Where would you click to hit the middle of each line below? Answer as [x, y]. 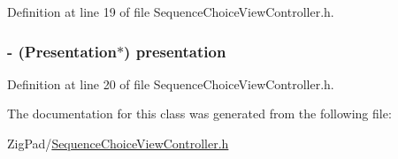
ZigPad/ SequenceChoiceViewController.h [118, 143]
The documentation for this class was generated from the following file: [199, 114]
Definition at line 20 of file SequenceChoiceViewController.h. [171, 83]
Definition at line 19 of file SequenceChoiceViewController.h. [171, 11]
